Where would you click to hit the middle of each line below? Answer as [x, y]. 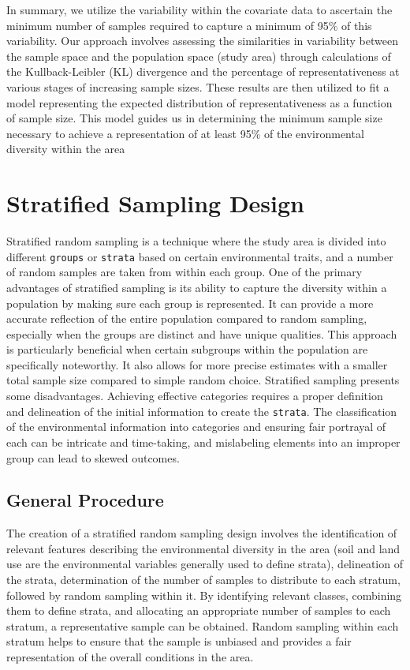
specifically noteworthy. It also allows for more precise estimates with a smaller [197, 364]
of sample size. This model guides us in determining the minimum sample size [194, 118]
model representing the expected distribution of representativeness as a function [199, 102]
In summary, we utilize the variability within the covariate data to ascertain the [199, 9]
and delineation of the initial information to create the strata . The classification [202, 411]
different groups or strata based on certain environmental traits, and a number [200, 256]
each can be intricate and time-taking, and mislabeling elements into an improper [203, 442]
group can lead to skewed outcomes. [93, 457]
